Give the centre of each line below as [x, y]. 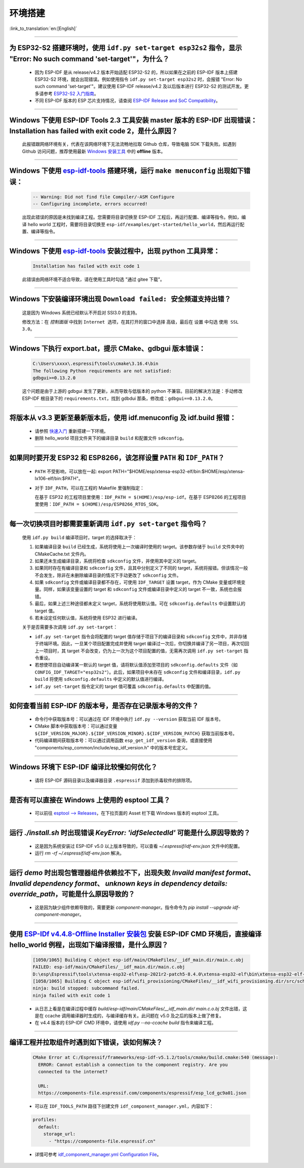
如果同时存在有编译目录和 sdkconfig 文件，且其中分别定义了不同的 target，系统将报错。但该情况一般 [141, 568]
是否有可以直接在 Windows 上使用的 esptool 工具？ [90, 800]
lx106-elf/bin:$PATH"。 [59, 479]
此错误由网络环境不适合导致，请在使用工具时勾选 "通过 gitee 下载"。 [93, 279]
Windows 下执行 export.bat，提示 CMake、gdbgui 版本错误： [107, 349]
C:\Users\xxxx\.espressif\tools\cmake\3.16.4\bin [96, 364]
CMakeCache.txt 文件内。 [62, 554]
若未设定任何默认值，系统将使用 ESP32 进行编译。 [87, 618]
